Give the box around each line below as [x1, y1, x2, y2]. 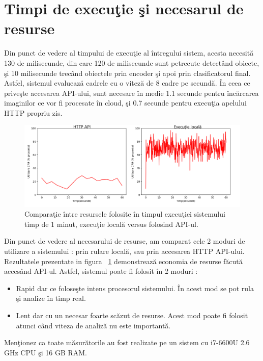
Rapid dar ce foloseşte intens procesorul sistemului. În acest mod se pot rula [16, 282, 254, 293]
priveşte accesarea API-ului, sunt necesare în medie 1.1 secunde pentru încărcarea [4, 87, 259, 98]
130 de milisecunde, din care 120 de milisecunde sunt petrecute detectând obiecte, [4, 57, 259, 68]
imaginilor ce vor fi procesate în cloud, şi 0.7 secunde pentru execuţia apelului [4, 97, 247, 108]
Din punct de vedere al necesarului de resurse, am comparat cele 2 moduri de [4, 236, 245, 246]
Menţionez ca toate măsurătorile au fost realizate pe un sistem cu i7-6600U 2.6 [4, 337, 250, 348]
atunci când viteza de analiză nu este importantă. [16, 320, 171, 330]
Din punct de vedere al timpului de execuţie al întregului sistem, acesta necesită [4, 47, 254, 58]
